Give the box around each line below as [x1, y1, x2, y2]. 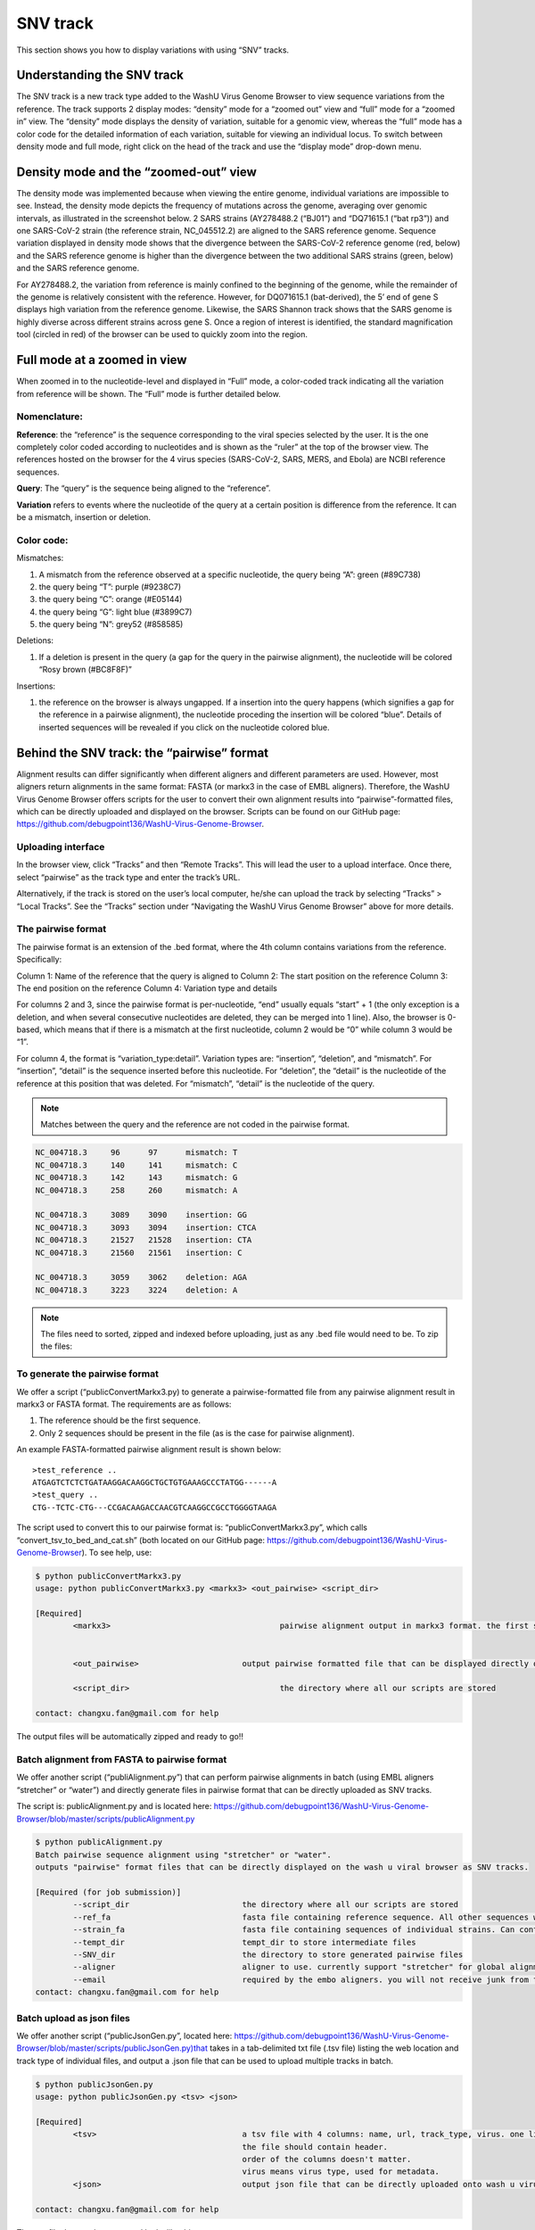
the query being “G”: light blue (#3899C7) [38, 607, 193, 617]
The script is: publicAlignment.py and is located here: [16, 1801, 212, 1812]
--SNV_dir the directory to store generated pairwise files [72, 1950, 464, 1960]
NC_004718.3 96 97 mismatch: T [35, 1147, 238, 1158]
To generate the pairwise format [16, 1367, 160, 1380]
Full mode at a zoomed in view [16, 352, 187, 368]
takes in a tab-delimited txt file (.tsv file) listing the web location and [210, 2043, 459, 2053]
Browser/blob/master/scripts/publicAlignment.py [16, 1813, 195, 1824]
